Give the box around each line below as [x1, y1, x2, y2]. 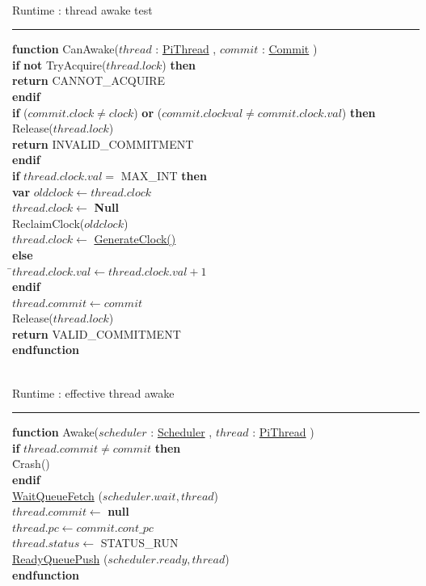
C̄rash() [12, 455, 50, 472]
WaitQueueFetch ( [12, 487, 103, 504]
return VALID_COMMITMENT [12, 325, 181, 342]
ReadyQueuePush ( [12, 550, 108, 567]
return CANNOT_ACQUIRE [12, 72, 166, 89]
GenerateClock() [94, 230, 176, 247]
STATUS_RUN [100, 534, 179, 551]
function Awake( [12, 424, 99, 441]
